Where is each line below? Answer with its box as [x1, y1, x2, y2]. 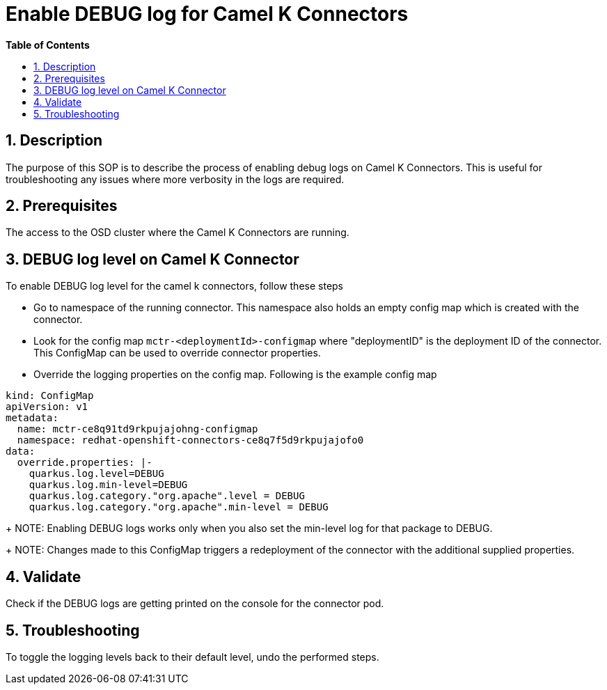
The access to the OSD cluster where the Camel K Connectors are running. [6, 226, 349, 239]
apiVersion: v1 [6, 401, 88, 413]
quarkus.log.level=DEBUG [29, 468, 164, 480]
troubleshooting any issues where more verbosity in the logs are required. [6, 173, 345, 185]
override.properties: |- [17, 457, 152, 469]
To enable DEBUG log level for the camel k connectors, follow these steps [6, 280, 344, 292]
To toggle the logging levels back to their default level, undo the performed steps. [6, 650, 379, 663]
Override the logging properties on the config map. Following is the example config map [33, 368, 437, 381]
